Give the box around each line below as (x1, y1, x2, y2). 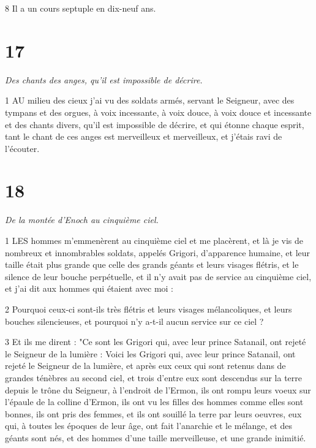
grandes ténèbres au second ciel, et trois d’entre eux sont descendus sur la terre (5, 371, 303, 384)
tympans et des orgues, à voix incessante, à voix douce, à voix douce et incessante (5, 105, 312, 118)
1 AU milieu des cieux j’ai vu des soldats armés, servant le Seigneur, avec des (5, 94, 295, 107)
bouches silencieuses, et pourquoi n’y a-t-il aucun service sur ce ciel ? (5, 314, 264, 327)
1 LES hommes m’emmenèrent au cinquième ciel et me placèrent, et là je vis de (5, 234, 304, 246)
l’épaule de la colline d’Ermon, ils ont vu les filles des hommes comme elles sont (5, 395, 304, 408)
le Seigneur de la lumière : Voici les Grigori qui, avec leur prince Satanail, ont (5, 347, 296, 360)
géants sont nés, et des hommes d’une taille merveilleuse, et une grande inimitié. (5, 431, 306, 444)
